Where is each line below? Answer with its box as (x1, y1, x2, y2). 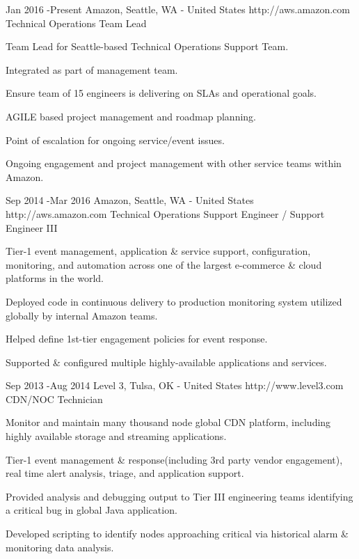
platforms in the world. (6, 271, 104, 285)
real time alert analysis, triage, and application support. (6, 466, 244, 480)
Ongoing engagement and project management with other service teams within (6, 156, 342, 171)
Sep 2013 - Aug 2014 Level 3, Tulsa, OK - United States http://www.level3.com (6, 378, 344, 393)
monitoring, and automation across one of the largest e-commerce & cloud (6, 257, 322, 271)
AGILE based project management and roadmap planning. (6, 109, 257, 123)
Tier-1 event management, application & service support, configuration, (6, 244, 311, 258)
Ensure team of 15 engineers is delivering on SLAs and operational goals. (6, 86, 317, 100)
